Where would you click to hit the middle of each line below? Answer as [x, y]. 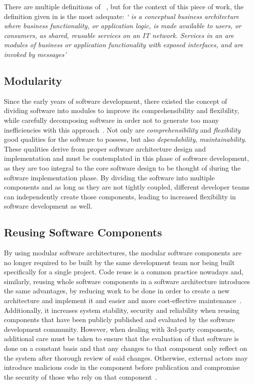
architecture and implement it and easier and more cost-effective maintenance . [123, 300]
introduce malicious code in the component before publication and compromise [122, 367]
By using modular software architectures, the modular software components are [123, 253]
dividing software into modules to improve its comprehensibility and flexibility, [122, 110]
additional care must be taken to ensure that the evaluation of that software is [121, 338]
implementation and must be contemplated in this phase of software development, [127, 158]
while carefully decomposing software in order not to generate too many [112, 120]
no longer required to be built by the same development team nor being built [119, 262]
